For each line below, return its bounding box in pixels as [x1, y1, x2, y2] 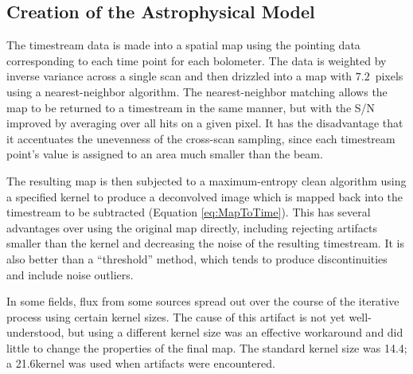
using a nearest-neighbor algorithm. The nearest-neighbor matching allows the [6, 83, 388, 99]
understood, [6, 324, 64, 341]
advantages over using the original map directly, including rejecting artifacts [6, 219, 377, 236]
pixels [375, 68, 403, 84]
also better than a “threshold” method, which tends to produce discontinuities [6, 250, 388, 267]
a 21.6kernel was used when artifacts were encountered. [6, 355, 275, 372]
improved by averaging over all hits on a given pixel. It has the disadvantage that [6, 115, 403, 131]
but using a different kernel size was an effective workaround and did [68, 324, 403, 341]
